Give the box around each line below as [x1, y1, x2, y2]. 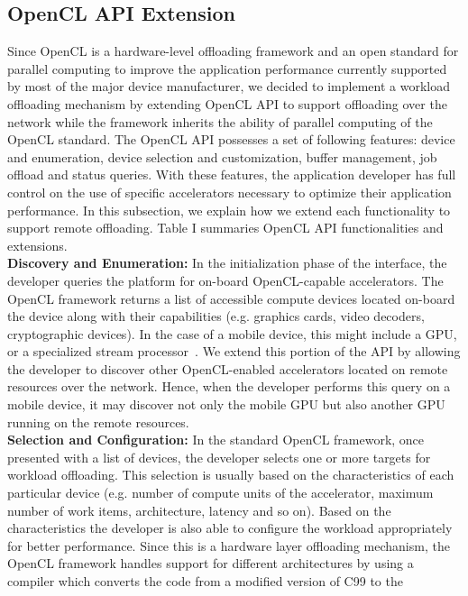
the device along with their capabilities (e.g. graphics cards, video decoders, [7, 307, 425, 326]
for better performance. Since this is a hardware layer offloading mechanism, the [7, 536, 450, 555]
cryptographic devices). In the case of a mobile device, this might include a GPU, [7, 324, 457, 343]
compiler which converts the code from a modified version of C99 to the [7, 572, 403, 591]
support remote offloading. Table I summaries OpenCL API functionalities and [7, 218, 444, 237]
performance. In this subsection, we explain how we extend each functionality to [7, 200, 451, 219]
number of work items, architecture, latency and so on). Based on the [7, 500, 391, 519]
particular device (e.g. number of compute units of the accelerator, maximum [7, 483, 434, 502]
